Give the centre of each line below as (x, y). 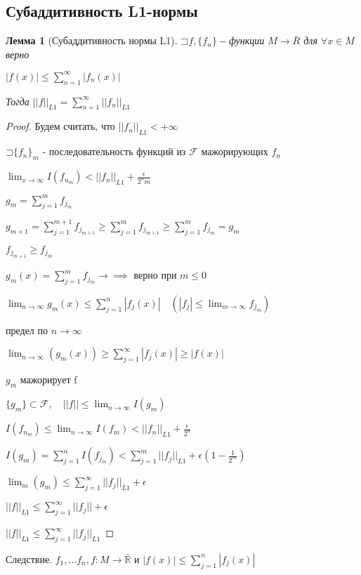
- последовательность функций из (114, 151)
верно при (155, 275)
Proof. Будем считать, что (60, 126)
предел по (27, 330)
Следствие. (29, 559)
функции (247, 40)
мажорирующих (235, 151)
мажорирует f (48, 379)
